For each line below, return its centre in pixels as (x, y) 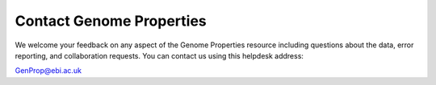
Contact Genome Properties (111, 21)
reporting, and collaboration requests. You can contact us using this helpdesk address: (159, 55)
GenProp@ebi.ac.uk (48, 71)
